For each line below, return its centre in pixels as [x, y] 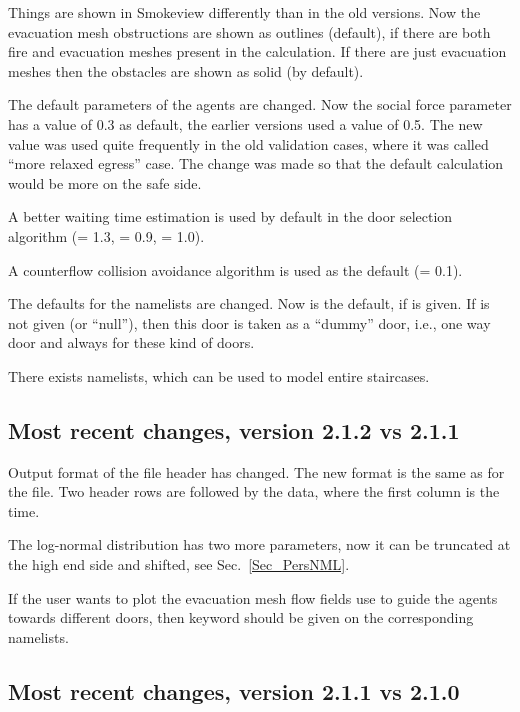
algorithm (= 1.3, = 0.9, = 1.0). [106, 235]
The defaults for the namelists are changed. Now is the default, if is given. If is [249, 303]
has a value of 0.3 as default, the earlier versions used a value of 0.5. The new [245, 123]
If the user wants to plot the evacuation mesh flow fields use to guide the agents [253, 597]
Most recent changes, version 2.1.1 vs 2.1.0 [234, 690]
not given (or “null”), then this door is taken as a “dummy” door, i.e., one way [249, 322]
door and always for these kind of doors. [131, 342]
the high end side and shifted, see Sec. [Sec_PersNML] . [179, 564]
